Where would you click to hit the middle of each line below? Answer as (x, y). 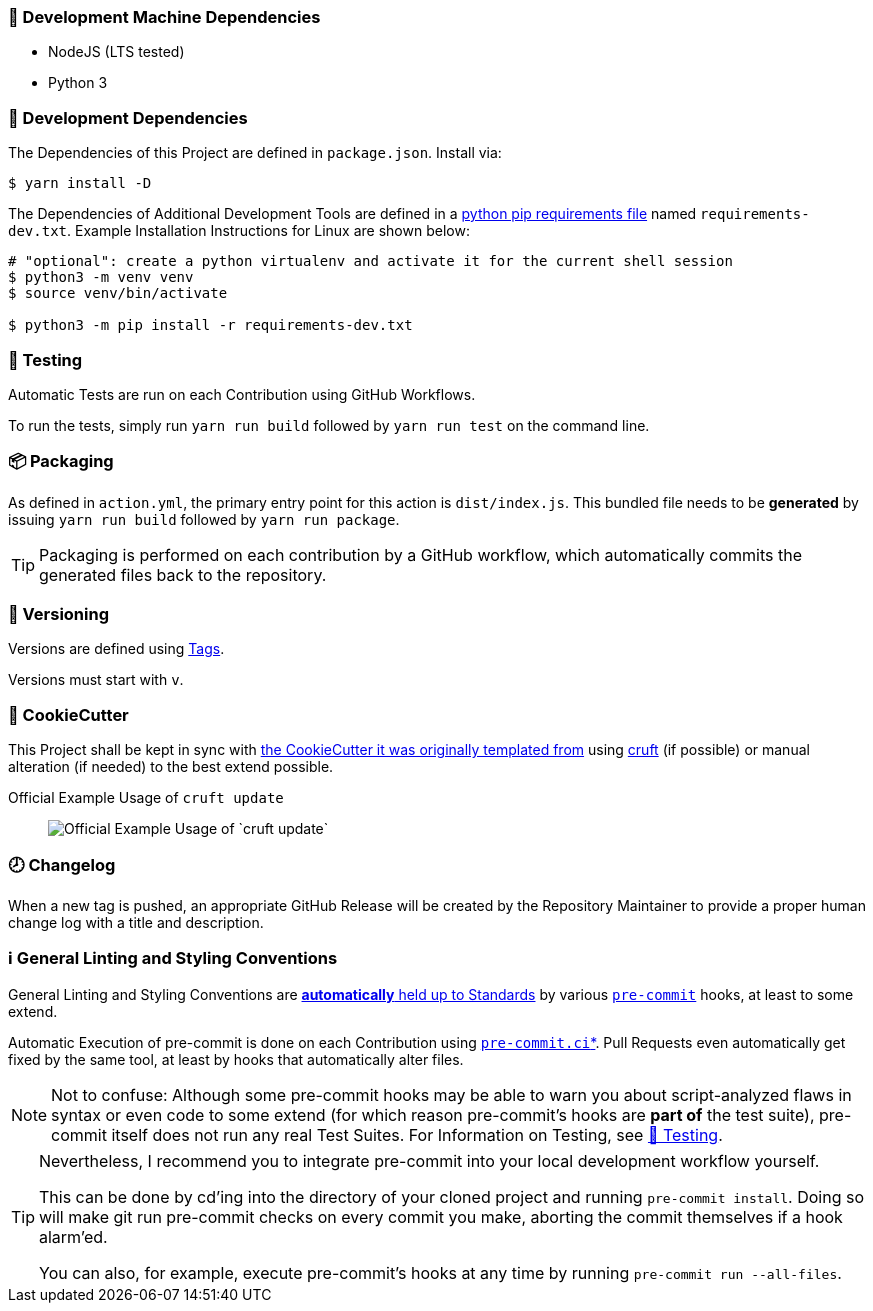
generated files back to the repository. (183, 574)
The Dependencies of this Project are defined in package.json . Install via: (255, 153)
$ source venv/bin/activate (118, 293)
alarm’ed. (73, 1236)
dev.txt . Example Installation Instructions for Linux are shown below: (239, 231)
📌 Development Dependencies (128, 117)
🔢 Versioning (58, 614)
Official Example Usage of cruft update (146, 798)
